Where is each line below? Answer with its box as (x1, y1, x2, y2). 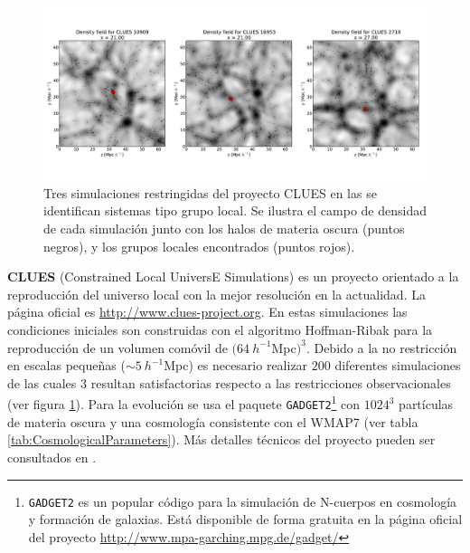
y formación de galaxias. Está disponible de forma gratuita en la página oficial (28, 510, 463, 529)
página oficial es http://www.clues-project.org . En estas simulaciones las (7, 302, 408, 321)
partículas (399, 395, 454, 414)
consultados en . (7, 447, 97, 466)
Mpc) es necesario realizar (164, 356, 308, 375)
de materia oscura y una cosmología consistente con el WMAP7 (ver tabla (7, 412, 418, 431)
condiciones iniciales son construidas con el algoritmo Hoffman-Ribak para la (7, 320, 433, 339)
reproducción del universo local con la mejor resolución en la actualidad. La (7, 284, 426, 303)
